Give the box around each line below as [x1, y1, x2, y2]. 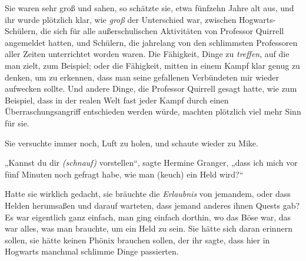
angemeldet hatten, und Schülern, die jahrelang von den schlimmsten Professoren [5, 36, 298, 48]
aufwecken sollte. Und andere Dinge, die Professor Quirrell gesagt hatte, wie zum [5, 82, 297, 95]
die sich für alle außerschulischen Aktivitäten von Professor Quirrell [40, 25, 284, 37]
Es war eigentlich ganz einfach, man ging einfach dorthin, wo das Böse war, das [5, 210, 291, 223]
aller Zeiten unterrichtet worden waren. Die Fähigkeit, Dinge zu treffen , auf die [5, 48, 290, 60]
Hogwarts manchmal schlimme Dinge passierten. [5, 245, 179, 257]
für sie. [5, 116, 29, 129]
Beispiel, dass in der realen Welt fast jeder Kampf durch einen [5, 93, 229, 106]
